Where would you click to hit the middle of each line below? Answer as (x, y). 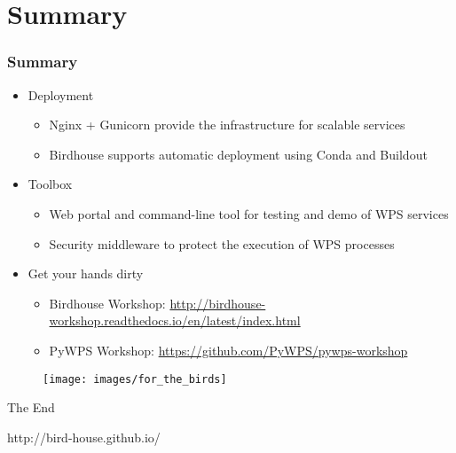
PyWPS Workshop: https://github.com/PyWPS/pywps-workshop (228, 350)
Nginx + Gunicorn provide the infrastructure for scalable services (227, 125)
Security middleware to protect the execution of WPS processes (222, 243)
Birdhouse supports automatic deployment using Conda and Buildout (238, 154)
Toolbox (50, 184)
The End (31, 407)
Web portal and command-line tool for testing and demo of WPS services (249, 213)
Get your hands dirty (86, 273)
